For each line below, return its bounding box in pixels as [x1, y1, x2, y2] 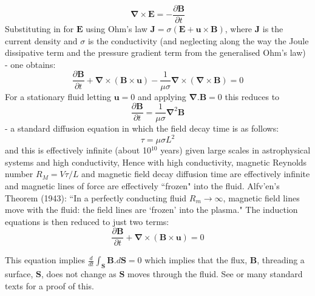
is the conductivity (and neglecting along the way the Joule [87, 34, 309, 47]
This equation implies [5, 254, 85, 266]
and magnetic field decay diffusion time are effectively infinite [81, 167, 310, 180]
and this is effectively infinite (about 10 [5, 144, 151, 156]
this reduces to [225, 90, 280, 103]
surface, [5, 267, 33, 280]
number [5, 167, 33, 180]
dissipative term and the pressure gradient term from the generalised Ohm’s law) [5, 46, 306, 59]
